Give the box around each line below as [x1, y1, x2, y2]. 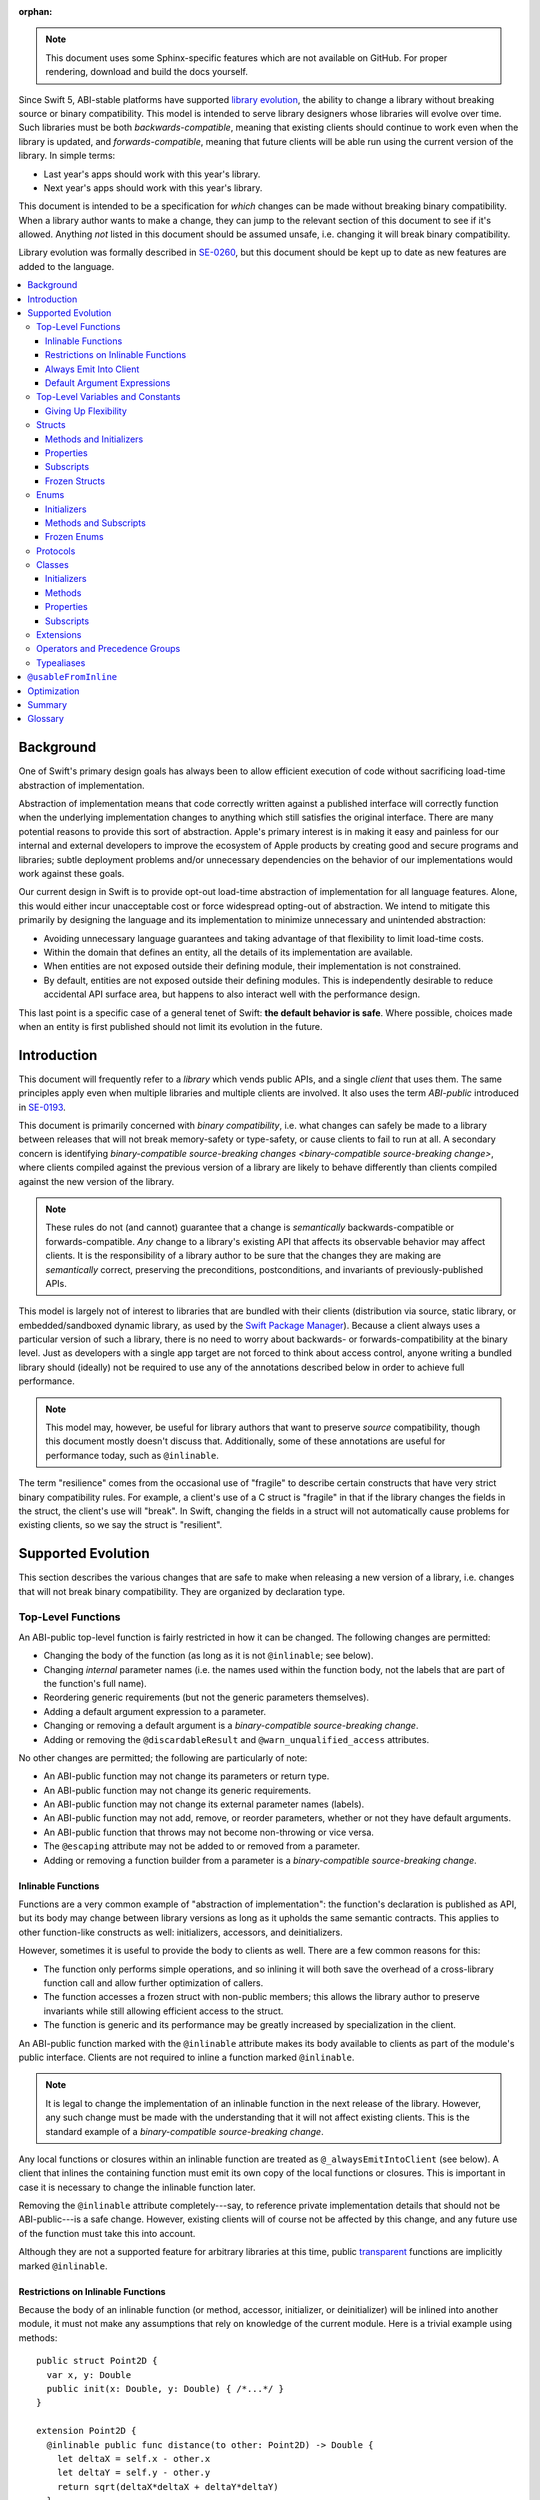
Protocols [36, 545, 76, 557]
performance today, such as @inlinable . [45, 1449, 220, 1461]
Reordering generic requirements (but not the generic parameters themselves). [43, 1691, 370, 1704]
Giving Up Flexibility [45, 405, 127, 417]
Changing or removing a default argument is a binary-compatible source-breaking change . [43, 1720, 419, 1732]
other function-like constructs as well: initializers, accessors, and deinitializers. [18, 1926, 344, 1938]
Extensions [36, 629, 82, 641]
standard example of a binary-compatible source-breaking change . [45, 2125, 324, 2137]
